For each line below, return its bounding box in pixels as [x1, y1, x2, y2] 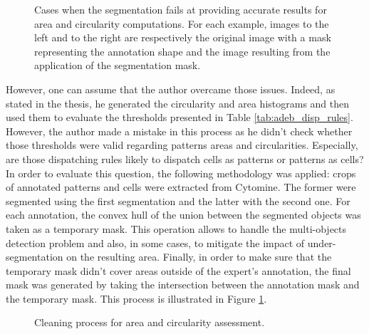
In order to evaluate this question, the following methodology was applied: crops [6, 165, 356, 180]
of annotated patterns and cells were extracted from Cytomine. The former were [6, 179, 356, 194]
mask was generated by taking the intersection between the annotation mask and [6, 277, 360, 292]
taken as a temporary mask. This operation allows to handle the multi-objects [6, 221, 347, 236]
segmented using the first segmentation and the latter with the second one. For [6, 193, 350, 208]
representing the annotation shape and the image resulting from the [34, 43, 331, 58]
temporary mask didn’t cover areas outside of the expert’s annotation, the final [6, 263, 351, 278]
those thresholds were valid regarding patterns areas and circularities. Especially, [6, 137, 358, 152]
